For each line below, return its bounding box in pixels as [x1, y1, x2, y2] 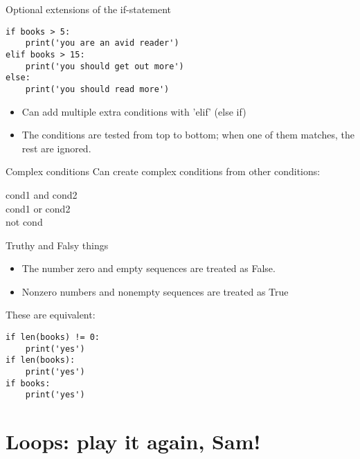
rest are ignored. [21, 141, 91, 155]
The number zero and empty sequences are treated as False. [21, 261, 276, 276]
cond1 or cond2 [6, 201, 71, 215]
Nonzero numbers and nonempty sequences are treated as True [21, 284, 289, 298]
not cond [6, 215, 43, 229]
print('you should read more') [25, 84, 170, 94]
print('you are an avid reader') [25, 38, 179, 48]
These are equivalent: [6, 307, 96, 322]
